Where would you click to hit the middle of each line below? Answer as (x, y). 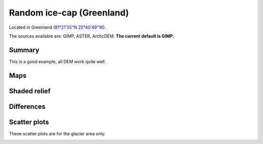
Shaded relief (30, 91)
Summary (24, 50)
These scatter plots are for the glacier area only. (57, 133)
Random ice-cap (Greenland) (69, 13)
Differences (27, 106)
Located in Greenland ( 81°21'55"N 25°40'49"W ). (57, 27)
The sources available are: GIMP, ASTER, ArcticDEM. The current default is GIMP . (92, 36)
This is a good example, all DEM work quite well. (57, 61)
